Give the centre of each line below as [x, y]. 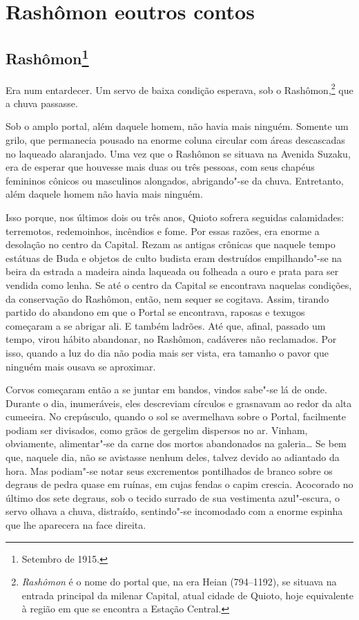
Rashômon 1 [47, 56]
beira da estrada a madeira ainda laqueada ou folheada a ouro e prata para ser [172, 271]
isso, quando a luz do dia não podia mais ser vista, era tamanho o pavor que [167, 352]
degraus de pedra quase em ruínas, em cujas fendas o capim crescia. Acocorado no [179, 484]
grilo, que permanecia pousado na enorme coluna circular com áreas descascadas [175, 140]
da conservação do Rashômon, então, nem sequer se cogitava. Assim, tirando [167, 298]
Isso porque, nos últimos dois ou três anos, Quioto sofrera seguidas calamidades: [175, 217]
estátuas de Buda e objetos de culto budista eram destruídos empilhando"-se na [174, 257]
